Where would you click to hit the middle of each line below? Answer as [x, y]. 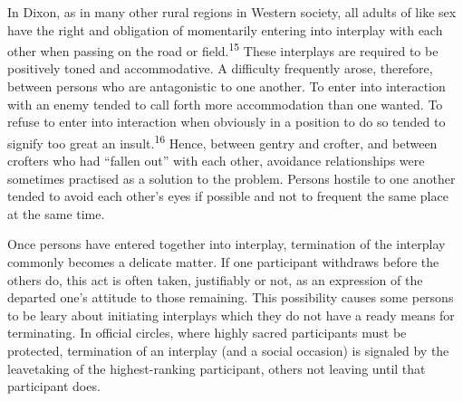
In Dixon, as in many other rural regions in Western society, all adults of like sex [232, 12]
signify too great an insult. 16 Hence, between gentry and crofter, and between [222, 141]
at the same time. [56, 213]
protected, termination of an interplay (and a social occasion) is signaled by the [228, 350]
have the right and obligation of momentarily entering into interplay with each [225, 29]
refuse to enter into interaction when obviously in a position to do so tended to [227, 122]
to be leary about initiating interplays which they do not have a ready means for [231, 315]
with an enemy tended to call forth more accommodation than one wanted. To [225, 104]
